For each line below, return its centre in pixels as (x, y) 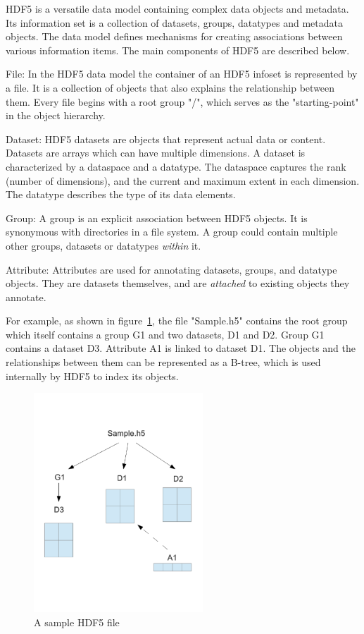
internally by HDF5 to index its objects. (92, 376)
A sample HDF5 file (77, 622)
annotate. (26, 297)
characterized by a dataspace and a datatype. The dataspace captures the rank (176, 166)
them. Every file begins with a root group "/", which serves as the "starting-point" (182, 101)
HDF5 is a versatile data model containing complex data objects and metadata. (177, 8)
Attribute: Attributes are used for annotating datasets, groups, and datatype (171, 269)
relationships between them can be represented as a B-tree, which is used (163, 362)
